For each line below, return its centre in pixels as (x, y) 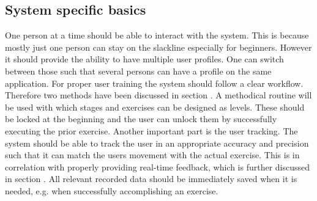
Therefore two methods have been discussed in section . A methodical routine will (158, 95)
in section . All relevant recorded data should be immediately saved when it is (151, 179)
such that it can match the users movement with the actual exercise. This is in (152, 155)
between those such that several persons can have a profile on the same (138, 71)
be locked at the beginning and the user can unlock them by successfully (141, 119)
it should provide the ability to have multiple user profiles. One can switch (144, 59)
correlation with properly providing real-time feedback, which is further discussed (158, 166)
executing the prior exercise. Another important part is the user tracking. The (151, 130)
